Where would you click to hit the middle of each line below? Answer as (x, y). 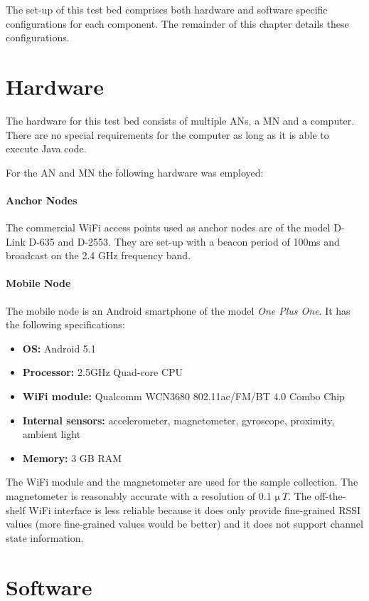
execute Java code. (46, 148)
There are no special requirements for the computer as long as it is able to (167, 134)
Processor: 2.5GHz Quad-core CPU (103, 372)
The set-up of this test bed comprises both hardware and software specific (167, 9)
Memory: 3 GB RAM (72, 458)
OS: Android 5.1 (59, 348)
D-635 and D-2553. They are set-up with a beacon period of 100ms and (184, 241)
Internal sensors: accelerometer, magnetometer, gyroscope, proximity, (178, 420)
